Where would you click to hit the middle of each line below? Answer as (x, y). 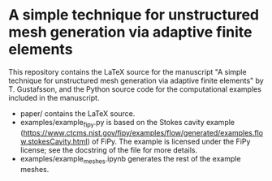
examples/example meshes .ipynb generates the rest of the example (130, 159)
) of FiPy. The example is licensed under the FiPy (169, 141)
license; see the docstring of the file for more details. (109, 150)
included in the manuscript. (54, 97)
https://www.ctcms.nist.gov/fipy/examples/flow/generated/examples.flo (143, 132)
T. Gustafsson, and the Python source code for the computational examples (135, 89)
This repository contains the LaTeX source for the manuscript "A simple (127, 71)
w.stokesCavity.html (54, 141)
